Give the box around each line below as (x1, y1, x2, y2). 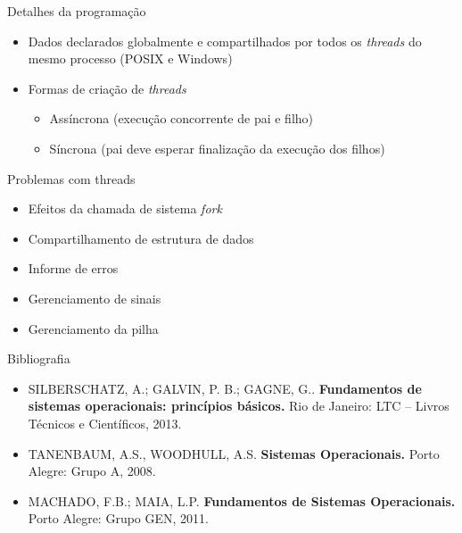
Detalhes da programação (7, 2, 146, 20)
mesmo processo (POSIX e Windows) (28, 49, 233, 68)
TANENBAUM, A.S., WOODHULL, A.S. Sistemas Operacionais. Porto (28, 444, 440, 462)
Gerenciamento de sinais (28, 288, 161, 307)
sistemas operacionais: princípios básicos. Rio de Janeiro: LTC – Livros (28, 396, 450, 415)
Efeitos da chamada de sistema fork (28, 199, 222, 218)
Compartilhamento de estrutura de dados (28, 229, 254, 247)
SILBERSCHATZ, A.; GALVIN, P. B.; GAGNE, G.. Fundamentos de (28, 379, 422, 397)
